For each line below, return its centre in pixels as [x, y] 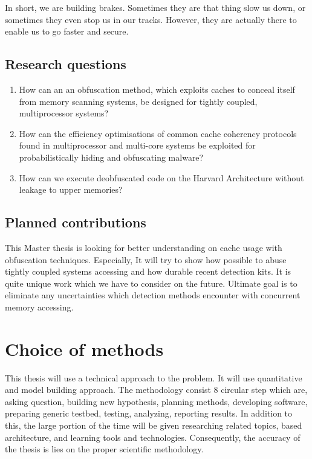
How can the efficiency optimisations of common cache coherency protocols [158, 133]
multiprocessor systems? [64, 113]
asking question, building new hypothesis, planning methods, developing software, [156, 401]
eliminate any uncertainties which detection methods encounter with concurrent [153, 295]
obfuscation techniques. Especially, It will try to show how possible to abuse [146, 259]
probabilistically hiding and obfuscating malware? [111, 157]
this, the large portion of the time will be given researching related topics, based [154, 425]
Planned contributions [76, 222]
